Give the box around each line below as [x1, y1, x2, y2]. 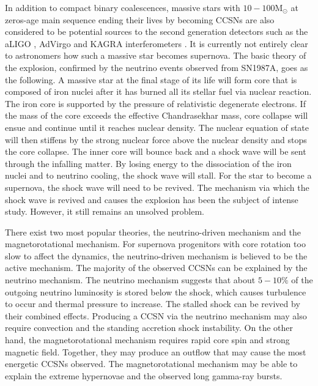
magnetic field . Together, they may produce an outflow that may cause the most [5, 345, 306, 358]
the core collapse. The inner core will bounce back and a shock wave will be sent [5, 145, 306, 158]
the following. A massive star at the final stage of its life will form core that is [5, 73, 297, 86]
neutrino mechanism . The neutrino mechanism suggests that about [5, 273, 256, 286]
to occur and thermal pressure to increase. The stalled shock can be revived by [5, 297, 300, 310]
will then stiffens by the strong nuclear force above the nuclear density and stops [5, 133, 307, 146]
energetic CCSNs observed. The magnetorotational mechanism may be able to [5, 357, 298, 370]
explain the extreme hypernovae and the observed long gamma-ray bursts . [5, 369, 283, 382]
